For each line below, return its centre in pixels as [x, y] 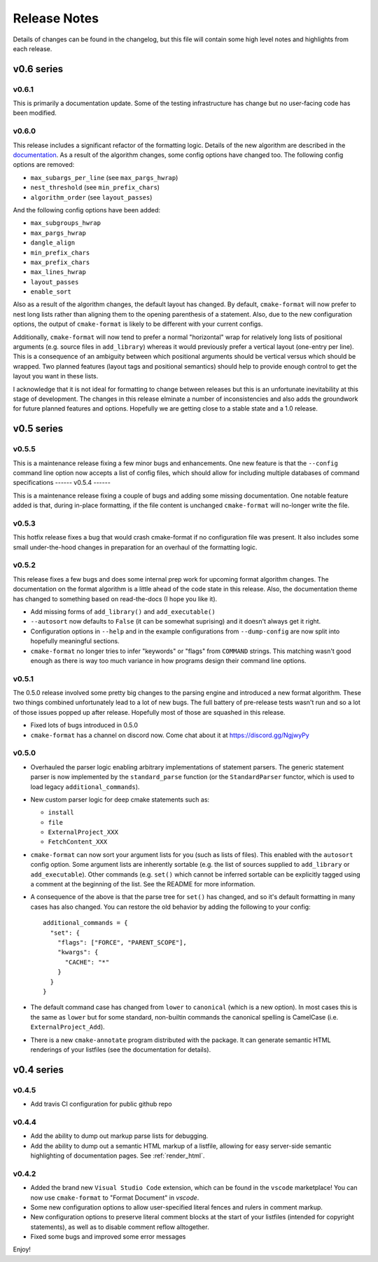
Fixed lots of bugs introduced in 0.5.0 [84, 725]
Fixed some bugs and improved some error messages [108, 1237]
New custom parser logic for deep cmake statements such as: [120, 800]
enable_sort [51, 292]
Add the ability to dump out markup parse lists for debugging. [119, 1136]
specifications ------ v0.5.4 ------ [62, 483]
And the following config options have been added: [87, 210]
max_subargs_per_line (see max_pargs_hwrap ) [104, 177]
